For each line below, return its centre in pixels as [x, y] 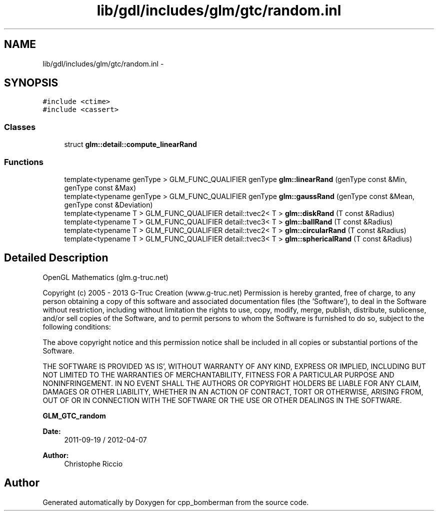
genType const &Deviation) [108, 204]
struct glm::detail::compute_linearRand [130, 144]
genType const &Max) [100, 187]
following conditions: [77, 326]
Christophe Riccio [93, 463]
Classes [20, 127]
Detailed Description [56, 258]
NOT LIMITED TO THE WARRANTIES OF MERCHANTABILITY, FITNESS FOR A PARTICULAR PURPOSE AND [218, 374]
